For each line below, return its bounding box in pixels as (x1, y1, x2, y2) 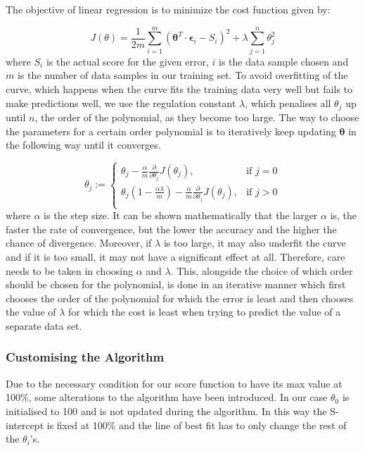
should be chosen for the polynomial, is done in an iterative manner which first (6, 277, 346, 292)
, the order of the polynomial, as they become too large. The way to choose (34, 109, 359, 124)
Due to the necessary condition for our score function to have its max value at (6, 376, 342, 390)
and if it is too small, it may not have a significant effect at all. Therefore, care (6, 249, 345, 264)
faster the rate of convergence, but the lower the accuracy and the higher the (6, 221, 337, 236)
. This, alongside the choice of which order (170, 263, 353, 278)
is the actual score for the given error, (46, 54, 209, 68)
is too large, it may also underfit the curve (163, 235, 346, 250)
